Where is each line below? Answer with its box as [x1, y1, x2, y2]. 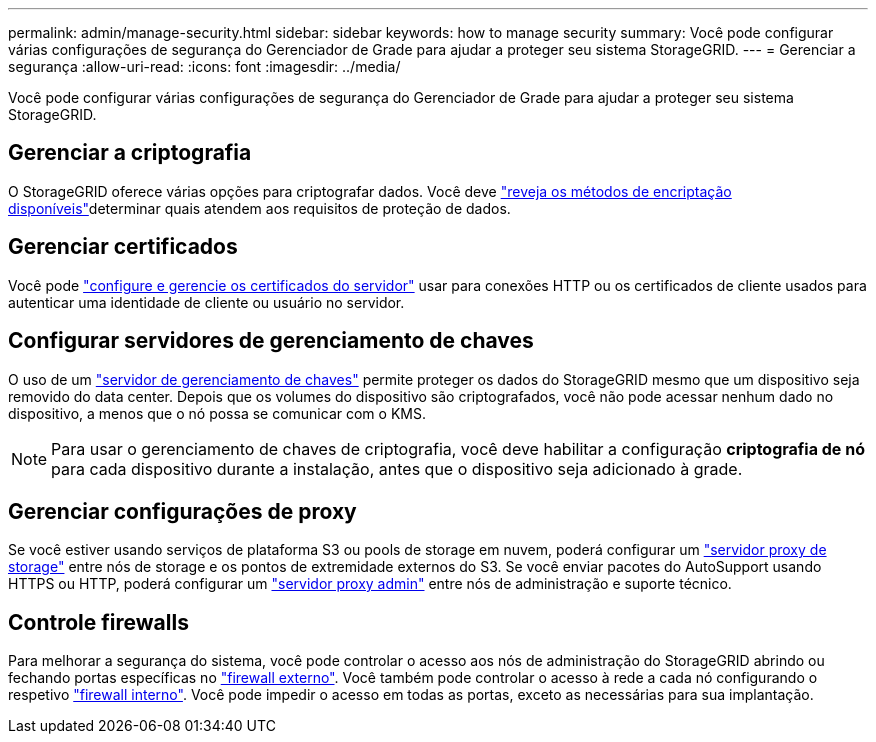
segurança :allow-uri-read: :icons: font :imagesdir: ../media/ [8, 58, 401, 75]
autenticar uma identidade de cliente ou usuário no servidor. [8, 293, 405, 311]
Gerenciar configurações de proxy [8, 498, 357, 524]
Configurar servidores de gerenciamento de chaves [8, 328, 534, 354]
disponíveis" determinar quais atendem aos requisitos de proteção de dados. [8, 199, 511, 217]
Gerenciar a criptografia [8, 140, 252, 166]
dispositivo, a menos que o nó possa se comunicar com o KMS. [8, 404, 426, 422]
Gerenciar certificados [8, 234, 238, 260]
